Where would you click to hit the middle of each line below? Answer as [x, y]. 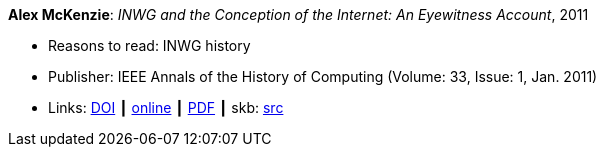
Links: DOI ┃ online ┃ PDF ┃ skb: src [166, 107]
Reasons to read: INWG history [149, 45]
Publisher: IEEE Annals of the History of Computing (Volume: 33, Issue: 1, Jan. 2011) [323, 76]
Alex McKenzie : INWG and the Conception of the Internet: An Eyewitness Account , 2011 [298, 14]
